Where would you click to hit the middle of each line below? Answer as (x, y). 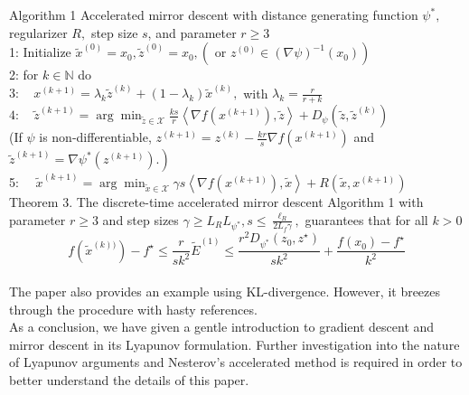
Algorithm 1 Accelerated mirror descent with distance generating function (214, 14)
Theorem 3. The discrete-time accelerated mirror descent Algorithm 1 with (216, 201)
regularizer (38, 32)
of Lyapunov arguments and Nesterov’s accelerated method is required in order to (236, 362)
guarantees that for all (366, 219)
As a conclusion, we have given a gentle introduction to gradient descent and (222, 327)
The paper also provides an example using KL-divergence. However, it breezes (225, 292)
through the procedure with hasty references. (133, 309)
